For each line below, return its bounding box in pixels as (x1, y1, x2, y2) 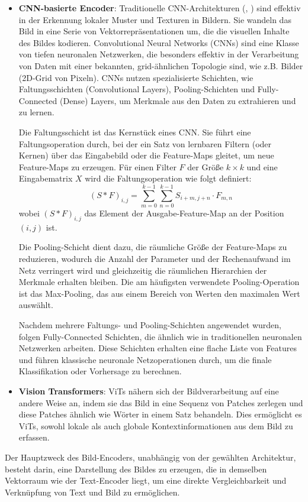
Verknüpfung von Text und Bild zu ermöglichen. (5, 485, 180, 498)
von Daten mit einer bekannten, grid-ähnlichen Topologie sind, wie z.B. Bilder (18, 59, 303, 72)
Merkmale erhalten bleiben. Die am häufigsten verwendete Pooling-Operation (18, 276, 300, 288)
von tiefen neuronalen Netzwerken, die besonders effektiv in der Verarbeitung (18, 48, 299, 60)
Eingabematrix (18, 172, 73, 184)
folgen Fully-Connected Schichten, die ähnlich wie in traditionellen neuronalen (18, 330, 302, 342)
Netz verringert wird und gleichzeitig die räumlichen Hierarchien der (18, 264, 267, 276)
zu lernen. (18, 106, 54, 118)
